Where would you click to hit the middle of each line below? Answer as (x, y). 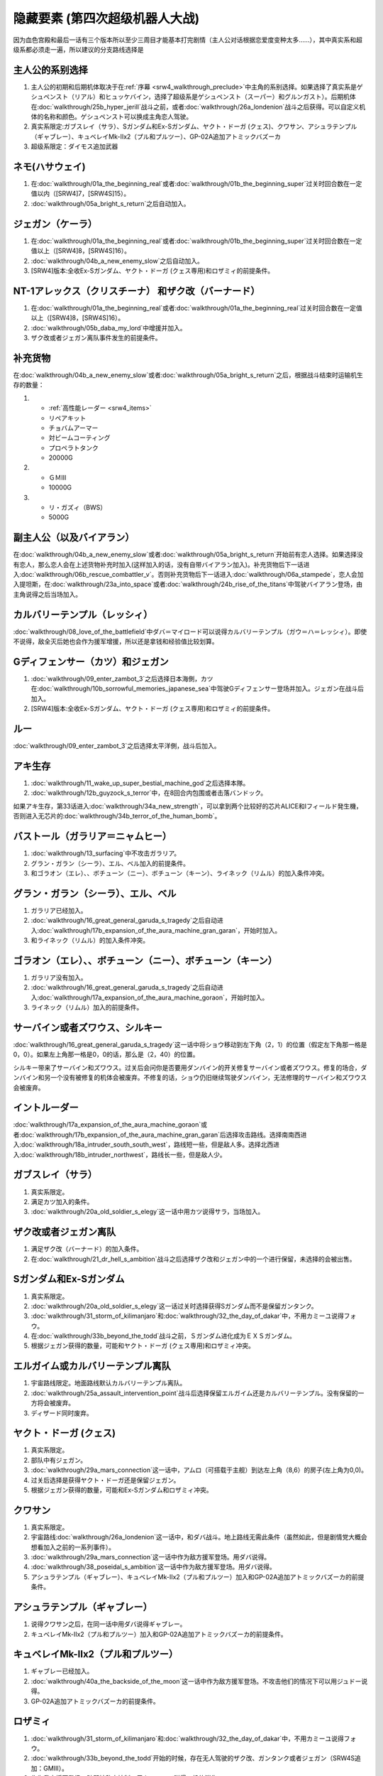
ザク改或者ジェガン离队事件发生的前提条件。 (96, 338)
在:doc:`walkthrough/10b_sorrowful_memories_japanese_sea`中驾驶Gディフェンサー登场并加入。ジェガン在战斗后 (198, 688)
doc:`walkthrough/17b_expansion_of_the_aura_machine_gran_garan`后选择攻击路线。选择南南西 (161, 1135)
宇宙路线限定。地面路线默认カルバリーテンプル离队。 (109, 1383)
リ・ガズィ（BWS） (77, 507)
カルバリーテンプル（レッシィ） (83, 614)
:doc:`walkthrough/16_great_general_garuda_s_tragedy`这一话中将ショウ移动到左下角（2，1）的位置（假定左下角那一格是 (190, 1044)
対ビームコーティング (79, 438)
